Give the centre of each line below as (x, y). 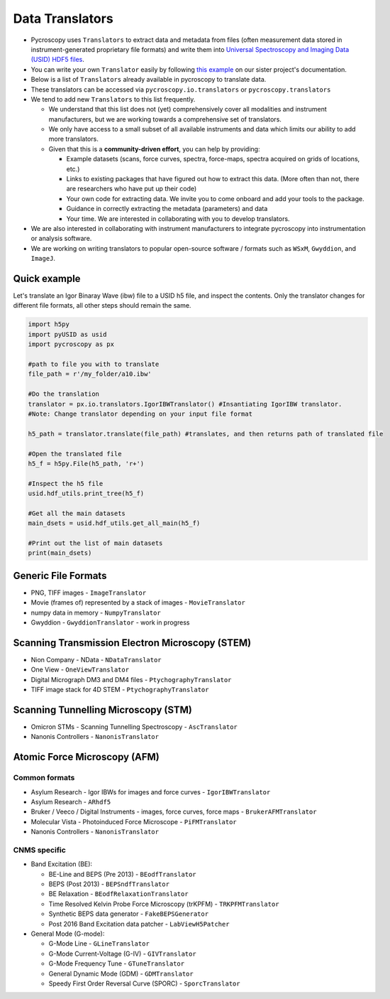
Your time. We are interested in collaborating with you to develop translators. (178, 218)
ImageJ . (43, 259)
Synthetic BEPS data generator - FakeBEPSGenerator (129, 914)
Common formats (44, 778)
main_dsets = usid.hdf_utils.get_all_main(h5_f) (114, 523)
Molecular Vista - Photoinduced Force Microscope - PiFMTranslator (134, 821)
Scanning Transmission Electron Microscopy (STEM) (132, 643)
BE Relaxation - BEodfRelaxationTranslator (118, 894)
